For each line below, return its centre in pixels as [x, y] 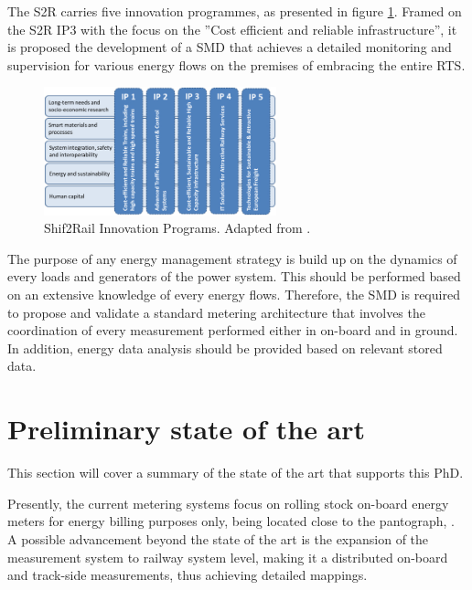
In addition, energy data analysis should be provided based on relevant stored [225, 348]
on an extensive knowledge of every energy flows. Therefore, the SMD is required [234, 295]
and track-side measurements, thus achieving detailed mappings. [188, 575]
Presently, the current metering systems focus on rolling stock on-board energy [228, 503]
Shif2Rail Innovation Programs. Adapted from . [177, 228]
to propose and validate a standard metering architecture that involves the [216, 312]
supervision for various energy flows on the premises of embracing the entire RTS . [236, 64]
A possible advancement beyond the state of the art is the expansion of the [218, 538]
